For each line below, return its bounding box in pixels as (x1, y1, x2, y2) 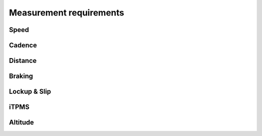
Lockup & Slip (9, 88, 51, 96)
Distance (9, 57, 37, 65)
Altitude (9, 119, 34, 127)
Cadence (9, 41, 37, 49)
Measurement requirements (9, 7, 125, 18)
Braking (9, 72, 33, 80)
